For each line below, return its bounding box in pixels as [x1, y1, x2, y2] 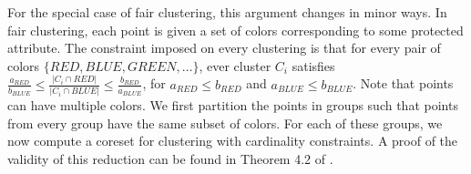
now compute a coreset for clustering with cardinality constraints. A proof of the [7, 131, 458, 150]
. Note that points [353, 74, 454, 93]
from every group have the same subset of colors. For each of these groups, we [7, 113, 443, 132]
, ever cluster [199, 56, 271, 75]
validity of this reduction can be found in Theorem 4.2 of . [7, 148, 333, 168]
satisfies [292, 56, 335, 75]
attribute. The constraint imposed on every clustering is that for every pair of [7, 38, 441, 57]
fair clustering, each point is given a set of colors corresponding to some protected [7, 20, 464, 39]
